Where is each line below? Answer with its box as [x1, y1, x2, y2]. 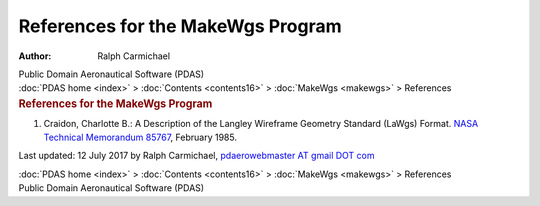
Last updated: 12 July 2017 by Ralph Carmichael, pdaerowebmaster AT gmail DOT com [18, 150, 375, 162]
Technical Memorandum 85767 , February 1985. [43, 131, 237, 143]
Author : [18, 50, 52, 62]
